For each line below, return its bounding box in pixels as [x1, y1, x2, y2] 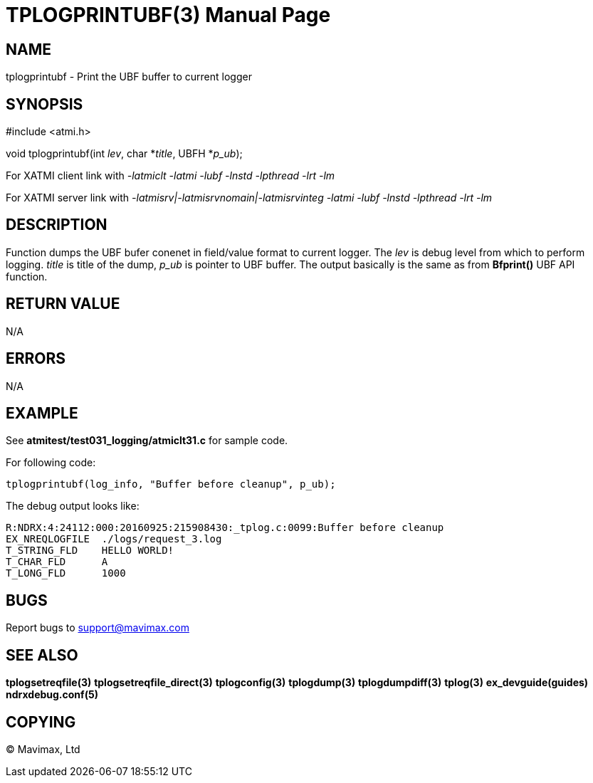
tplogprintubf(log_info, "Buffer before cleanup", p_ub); [6, 478, 336, 490]
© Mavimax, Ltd [6, 742, 80, 755]
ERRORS [6, 350, 66, 368]
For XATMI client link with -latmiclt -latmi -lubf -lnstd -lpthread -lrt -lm [6, 169, 335, 182]
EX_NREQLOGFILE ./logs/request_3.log [6, 533, 222, 545]
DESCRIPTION [6, 216, 107, 234]
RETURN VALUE [6, 295, 120, 313]
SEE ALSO [6, 646, 78, 664]
